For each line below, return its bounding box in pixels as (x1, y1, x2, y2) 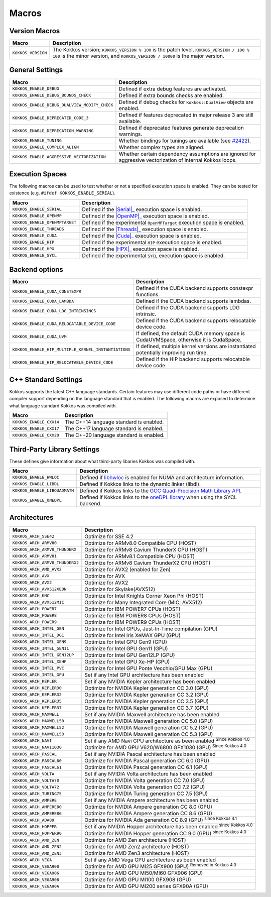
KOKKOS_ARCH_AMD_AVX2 (12, 567, 62, 572)
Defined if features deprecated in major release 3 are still (118, 111, 253, 118)
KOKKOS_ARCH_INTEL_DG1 (12, 633, 65, 638)
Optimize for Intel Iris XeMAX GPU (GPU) (84, 632, 181, 639)
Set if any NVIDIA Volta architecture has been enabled (84, 770, 212, 777)
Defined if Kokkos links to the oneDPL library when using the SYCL (79, 494, 237, 501)
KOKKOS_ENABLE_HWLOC (12, 475, 60, 480)
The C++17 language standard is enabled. (64, 425, 164, 432)
